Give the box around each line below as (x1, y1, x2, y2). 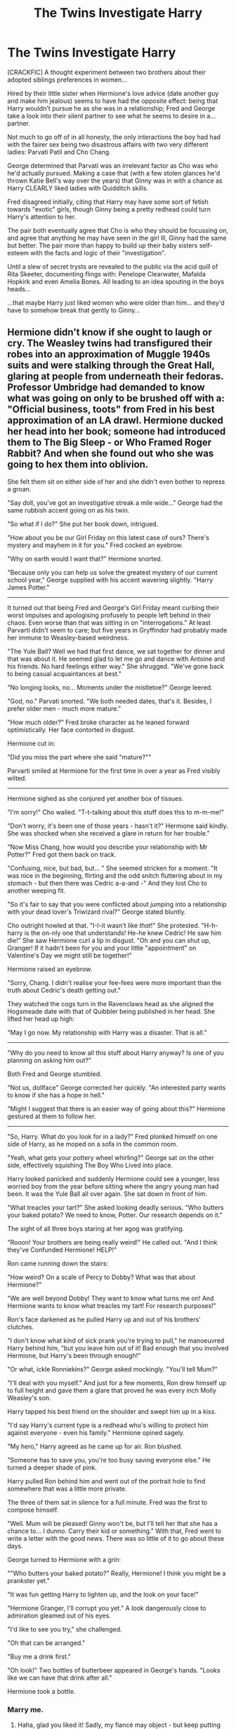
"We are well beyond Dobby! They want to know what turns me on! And (7, 1294, 214, 1302)
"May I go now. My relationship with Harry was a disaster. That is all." (7, 1028, 207, 1037)
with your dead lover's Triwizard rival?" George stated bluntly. (7, 908, 186, 916)
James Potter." (7, 583, 50, 592)
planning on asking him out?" (7, 1056, 92, 1064)
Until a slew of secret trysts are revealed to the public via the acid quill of (7, 262, 218, 271)
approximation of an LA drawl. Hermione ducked (7, 415, 223, 427)
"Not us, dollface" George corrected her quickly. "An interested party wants (7, 1083, 226, 1092)
